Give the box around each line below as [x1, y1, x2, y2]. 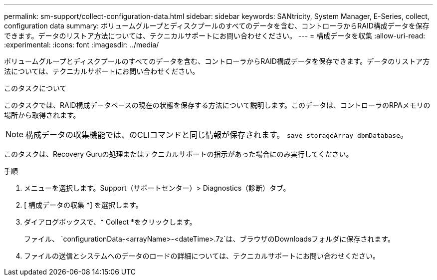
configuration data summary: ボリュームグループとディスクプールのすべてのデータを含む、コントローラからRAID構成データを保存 [4, 21, 430, 30]
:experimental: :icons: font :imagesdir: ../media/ [4, 40, 159, 49]
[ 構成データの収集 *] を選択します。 [24, 201, 143, 209]
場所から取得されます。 [4, 111, 80, 119]
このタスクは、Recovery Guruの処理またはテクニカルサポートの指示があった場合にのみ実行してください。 [4, 150, 353, 158]
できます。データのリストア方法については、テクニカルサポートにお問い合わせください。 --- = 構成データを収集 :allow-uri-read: [4, 31, 426, 40]
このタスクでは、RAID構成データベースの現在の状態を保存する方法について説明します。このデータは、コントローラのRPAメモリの [4, 101, 431, 109]
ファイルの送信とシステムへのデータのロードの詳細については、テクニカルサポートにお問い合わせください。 [24, 252, 380, 260]
